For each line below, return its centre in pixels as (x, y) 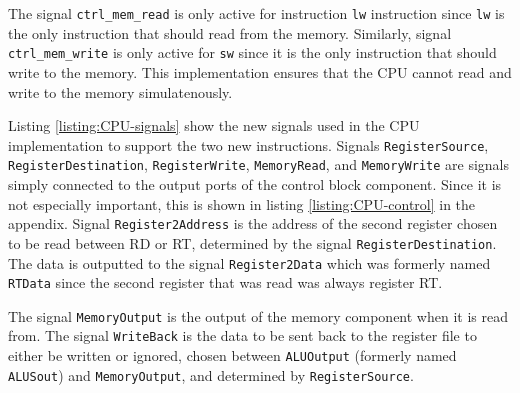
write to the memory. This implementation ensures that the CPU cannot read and (260, 71)
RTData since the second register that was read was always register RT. (225, 282)
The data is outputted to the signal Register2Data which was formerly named (249, 262)
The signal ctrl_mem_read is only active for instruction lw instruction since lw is (256, 13)
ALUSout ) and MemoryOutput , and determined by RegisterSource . (211, 374)
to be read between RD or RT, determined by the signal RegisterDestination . (252, 242)
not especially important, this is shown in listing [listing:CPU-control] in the (242, 203)
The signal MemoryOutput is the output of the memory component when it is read (258, 315)
